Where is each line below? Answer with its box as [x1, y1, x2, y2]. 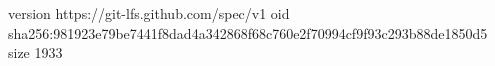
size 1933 [8, 42, 63, 63]
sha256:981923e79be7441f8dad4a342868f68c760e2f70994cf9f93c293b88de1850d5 [8, 22, 488, 43]
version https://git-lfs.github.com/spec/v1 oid [8, 3, 290, 23]
